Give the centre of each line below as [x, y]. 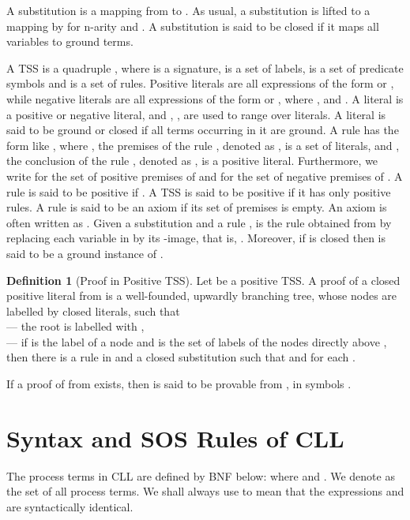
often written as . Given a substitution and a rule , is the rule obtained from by [199, 222]
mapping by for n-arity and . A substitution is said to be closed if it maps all [193, 26]
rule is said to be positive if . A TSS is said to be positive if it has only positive [199, 191]
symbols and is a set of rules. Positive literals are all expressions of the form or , [200, 83]
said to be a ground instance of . [85, 253]
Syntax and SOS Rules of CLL [175, 438]
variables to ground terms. [70, 41]
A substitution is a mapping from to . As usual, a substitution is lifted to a [188, 10]
